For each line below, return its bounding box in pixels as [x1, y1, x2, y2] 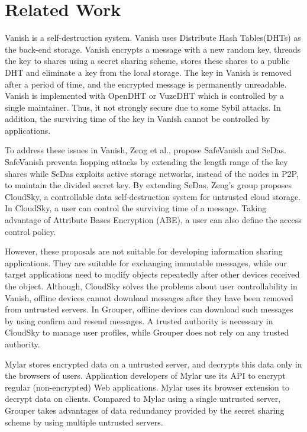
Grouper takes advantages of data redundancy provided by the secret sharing [5, 404, 285, 416]
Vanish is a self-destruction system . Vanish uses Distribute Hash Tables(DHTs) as [5, 31, 301, 44]
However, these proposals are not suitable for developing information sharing [5, 245, 283, 257]
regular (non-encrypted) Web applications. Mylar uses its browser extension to [5, 381, 289, 393]
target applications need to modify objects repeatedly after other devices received [5, 268, 300, 281]
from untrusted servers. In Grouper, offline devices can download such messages [5, 303, 293, 315]
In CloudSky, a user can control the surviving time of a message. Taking [5, 202, 267, 214]
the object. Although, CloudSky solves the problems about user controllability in [5, 280, 298, 292]
